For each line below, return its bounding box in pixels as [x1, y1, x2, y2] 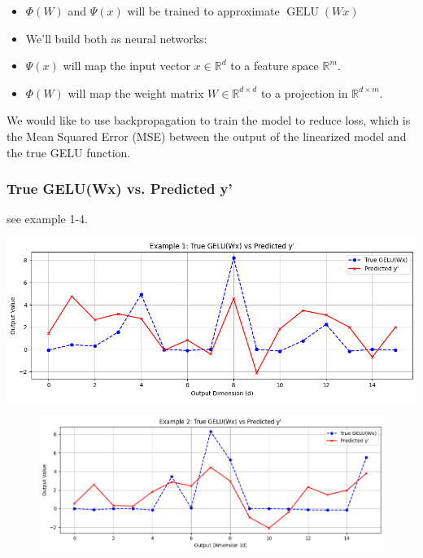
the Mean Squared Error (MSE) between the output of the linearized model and [7, 127, 407, 144]
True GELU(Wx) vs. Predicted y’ [7, 178, 233, 199]
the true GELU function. [7, 143, 131, 160]
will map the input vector [63, 57, 190, 74]
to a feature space [230, 57, 319, 74]
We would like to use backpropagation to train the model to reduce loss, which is [7, 112, 411, 129]
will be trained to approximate [127, 2, 280, 19]
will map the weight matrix [68, 84, 204, 101]
